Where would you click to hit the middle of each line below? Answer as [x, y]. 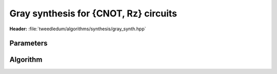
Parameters [28, 43]
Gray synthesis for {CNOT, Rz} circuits [93, 13]
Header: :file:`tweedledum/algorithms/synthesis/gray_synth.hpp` [78, 29]
